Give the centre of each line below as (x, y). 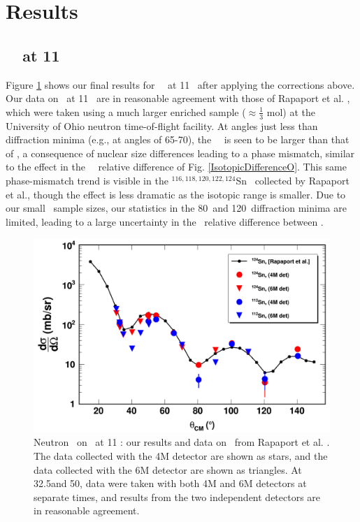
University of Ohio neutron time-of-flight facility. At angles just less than (162, 125)
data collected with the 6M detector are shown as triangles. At (168, 469)
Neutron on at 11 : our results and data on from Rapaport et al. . (182, 442)
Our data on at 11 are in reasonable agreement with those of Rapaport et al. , (178, 98)
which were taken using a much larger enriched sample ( (126, 111)
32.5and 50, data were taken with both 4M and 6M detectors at (170, 483)
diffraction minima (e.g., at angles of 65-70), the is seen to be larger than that (178, 139)
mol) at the (291, 111)
